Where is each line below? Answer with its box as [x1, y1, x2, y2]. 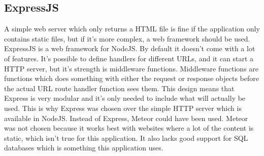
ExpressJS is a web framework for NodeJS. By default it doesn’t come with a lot [4, 43, 255, 54]
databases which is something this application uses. [4, 142, 163, 153]
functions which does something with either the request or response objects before [4, 73, 259, 84]
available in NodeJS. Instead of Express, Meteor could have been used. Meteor [4, 112, 248, 123]
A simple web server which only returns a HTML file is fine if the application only [4, 23, 260, 34]
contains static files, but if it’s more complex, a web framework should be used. [4, 33, 250, 44]
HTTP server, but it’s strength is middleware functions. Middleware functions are [4, 63, 259, 73]
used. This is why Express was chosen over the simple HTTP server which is [4, 102, 242, 113]
